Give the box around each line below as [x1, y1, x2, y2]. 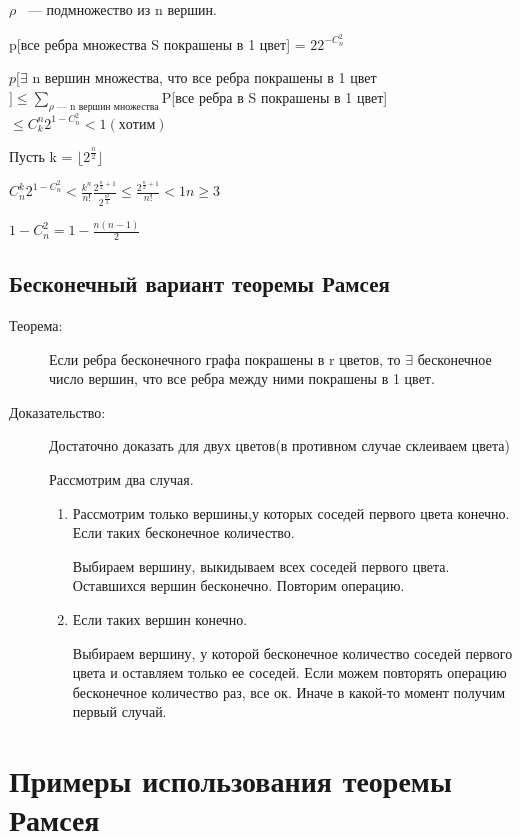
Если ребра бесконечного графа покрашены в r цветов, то [49, 348, 401, 369]
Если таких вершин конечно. [72, 609, 248, 630]
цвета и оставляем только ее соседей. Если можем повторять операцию [72, 662, 507, 683]
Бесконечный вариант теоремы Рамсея [9, 268, 390, 299]
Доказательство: [9, 401, 106, 422]
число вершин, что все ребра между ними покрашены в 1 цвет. [49, 368, 435, 389]
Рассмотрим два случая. [49, 469, 194, 490]
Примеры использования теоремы [9, 760, 452, 801]
